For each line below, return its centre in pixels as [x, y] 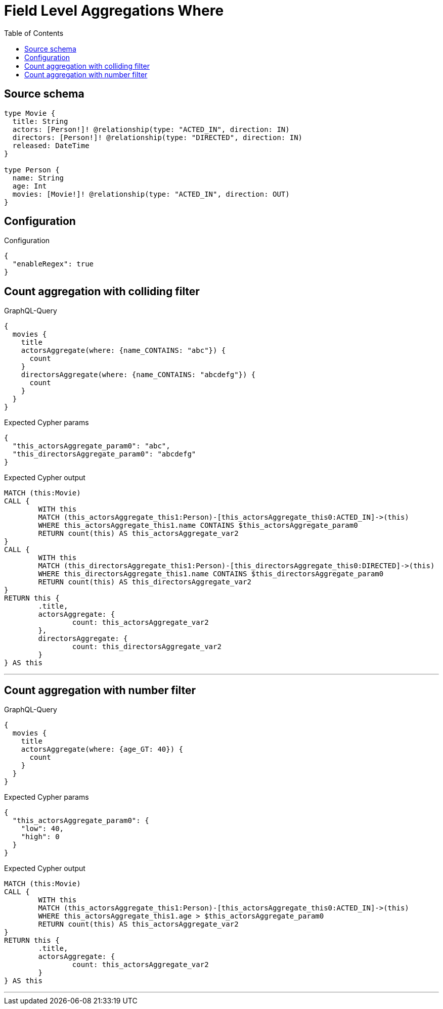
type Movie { [30, 113]
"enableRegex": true [53, 264]
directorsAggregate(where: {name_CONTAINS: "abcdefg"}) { [138, 375]
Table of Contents [34, 33]
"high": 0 [40, 837]
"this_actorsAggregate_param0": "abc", [91, 446]
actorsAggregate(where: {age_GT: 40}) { [102, 749]
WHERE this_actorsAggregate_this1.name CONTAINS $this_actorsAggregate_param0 [198, 525]
